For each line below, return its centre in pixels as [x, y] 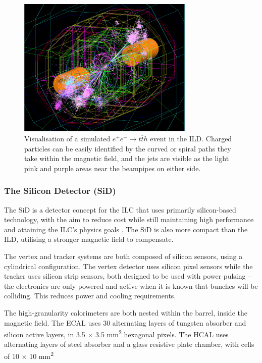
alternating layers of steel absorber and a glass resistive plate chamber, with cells [129, 344]
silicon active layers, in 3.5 [45, 334]
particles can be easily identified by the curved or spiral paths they [128, 148]
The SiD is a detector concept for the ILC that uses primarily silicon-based [120, 209]
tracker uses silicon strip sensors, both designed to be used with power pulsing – [128, 276]
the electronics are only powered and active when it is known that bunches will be [131, 286]
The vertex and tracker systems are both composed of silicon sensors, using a [123, 256]
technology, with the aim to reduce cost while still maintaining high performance [129, 219]
